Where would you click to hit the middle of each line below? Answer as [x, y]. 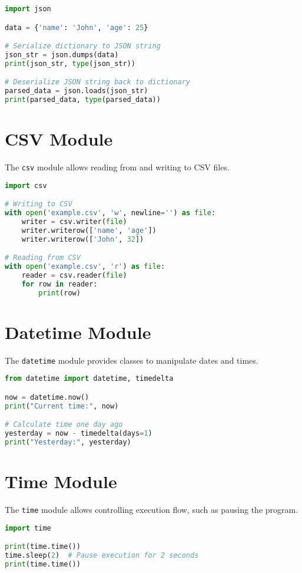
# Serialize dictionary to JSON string [83, 46]
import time [28, 528]
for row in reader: [59, 284]
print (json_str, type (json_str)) [70, 63]
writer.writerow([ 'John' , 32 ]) [83, 239]
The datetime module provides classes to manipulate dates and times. [132, 360]
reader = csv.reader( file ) [74, 276]
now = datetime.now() [47, 397]
